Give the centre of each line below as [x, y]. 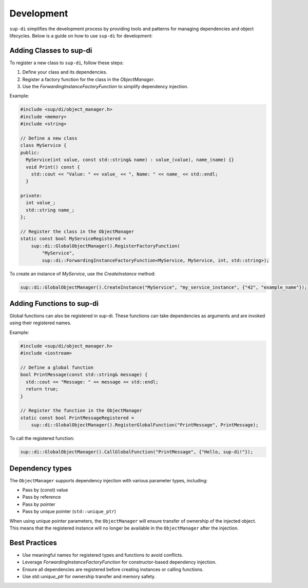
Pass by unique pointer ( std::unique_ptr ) [69, 512]
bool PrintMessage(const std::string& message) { [84, 375]
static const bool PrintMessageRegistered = [77, 418]
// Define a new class [49, 138]
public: [30, 152]
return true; [42, 389]
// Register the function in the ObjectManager [81, 411]
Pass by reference [42, 497]
